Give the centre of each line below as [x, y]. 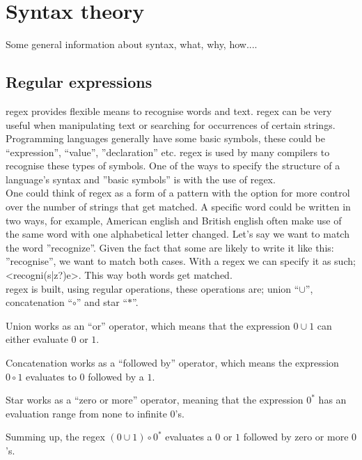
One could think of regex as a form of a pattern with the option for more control [178, 193]
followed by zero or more [296, 437]
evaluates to [51, 376]
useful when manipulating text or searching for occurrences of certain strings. [171, 124]
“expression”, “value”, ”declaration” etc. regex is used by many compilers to [168, 152]
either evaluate [37, 339]
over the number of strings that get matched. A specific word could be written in [178, 207]
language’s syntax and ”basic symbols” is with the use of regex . [141, 179]
